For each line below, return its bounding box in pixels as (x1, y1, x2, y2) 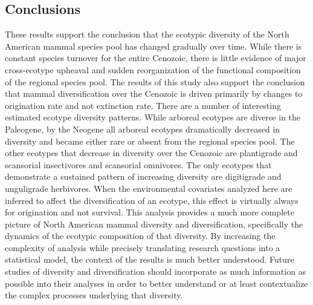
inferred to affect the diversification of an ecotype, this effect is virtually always (5, 194, 298, 206)
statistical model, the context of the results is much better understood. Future (5, 253, 294, 266)
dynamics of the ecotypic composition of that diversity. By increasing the (5, 229, 276, 242)
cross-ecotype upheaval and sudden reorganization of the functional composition (5, 63, 301, 76)
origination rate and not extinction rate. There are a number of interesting (5, 99, 281, 111)
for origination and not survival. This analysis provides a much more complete (5, 206, 294, 218)
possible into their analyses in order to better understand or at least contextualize (5, 277, 308, 289)
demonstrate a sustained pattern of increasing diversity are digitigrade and (5, 170, 282, 183)
